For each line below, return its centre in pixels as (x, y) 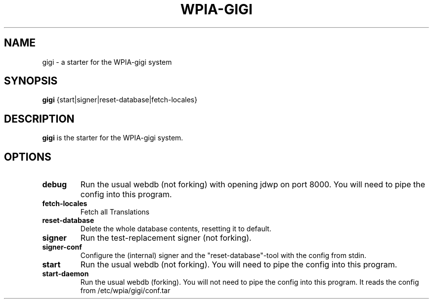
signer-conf (62, 247)
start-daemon (65, 274)
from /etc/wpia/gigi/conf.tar (125, 291)
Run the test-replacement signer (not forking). (166, 238)
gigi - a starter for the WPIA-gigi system (107, 62)
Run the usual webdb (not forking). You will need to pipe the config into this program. (239, 265)
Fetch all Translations (115, 212)
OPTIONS (28, 157)
